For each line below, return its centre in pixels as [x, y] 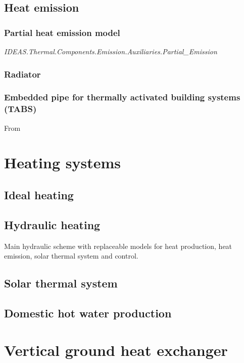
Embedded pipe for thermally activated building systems [122, 97]
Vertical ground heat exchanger [116, 350]
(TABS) [20, 109]
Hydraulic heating [52, 224]
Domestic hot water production [88, 313]
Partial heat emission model [62, 32]
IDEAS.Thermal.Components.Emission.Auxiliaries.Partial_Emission [111, 51]
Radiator [22, 74]
